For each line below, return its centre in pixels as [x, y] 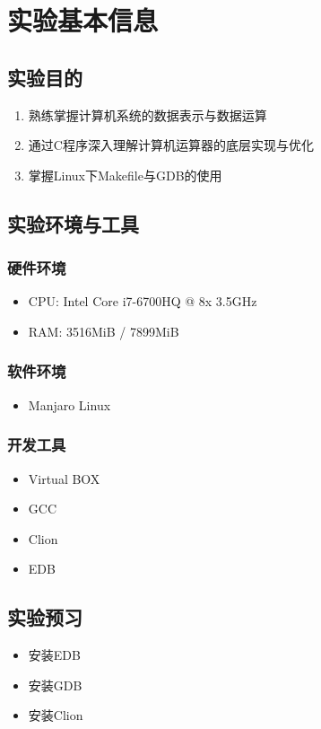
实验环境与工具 [73, 223]
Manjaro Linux [69, 404]
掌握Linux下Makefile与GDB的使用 [125, 175]
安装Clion [56, 715]
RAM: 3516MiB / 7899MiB [104, 331]
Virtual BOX [64, 478]
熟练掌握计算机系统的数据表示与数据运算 [147, 114]
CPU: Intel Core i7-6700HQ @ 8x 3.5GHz [143, 301]
